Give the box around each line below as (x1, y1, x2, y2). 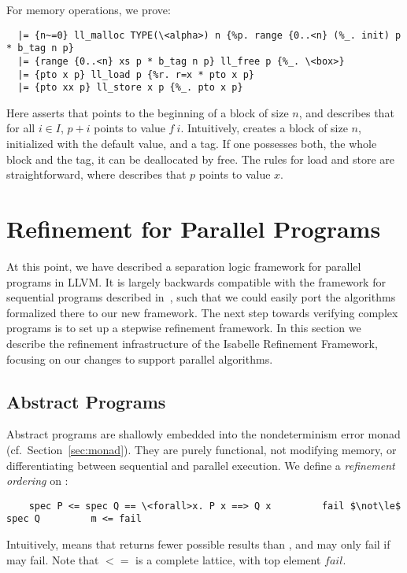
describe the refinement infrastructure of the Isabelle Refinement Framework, (6, 335, 378, 351)
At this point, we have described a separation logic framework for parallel (6, 257, 361, 274)
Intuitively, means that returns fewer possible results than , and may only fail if (6, 536, 390, 553)
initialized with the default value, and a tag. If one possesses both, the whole (6, 135, 377, 152)
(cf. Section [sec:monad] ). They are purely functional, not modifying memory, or (6, 441, 397, 457)
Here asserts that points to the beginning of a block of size (6, 104, 289, 120)
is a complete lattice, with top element (135, 551, 321, 567)
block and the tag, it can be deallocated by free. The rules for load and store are (6, 150, 395, 167)
